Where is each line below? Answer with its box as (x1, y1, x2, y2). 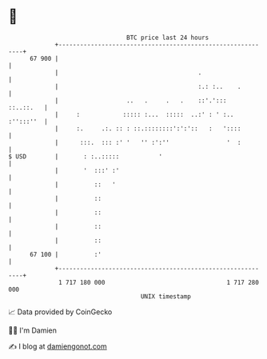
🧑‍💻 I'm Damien (8, 325, 58, 335)
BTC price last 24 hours (126, 34, 209, 42)
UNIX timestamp (140, 292, 192, 301)
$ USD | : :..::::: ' (8, 152, 162, 161)
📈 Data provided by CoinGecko (8, 307, 113, 317)
